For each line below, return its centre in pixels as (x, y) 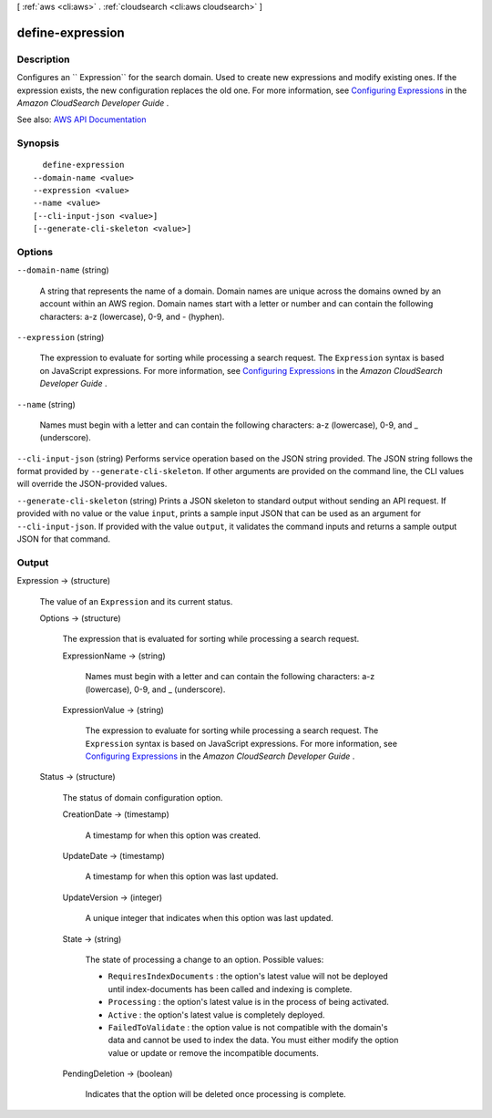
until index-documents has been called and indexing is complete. (230, 989)
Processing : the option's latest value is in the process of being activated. (248, 1002)
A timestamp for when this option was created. (173, 835)
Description (43, 59)
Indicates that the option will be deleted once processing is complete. (215, 1094)
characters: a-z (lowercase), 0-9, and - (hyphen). (132, 316)
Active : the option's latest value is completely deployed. (216, 1014)
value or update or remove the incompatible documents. (213, 1052)
